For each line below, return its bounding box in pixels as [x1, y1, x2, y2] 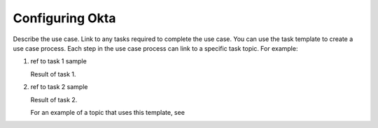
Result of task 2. [30, 95, 78, 104]
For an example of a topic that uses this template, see [30, 108, 185, 116]
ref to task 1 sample [30, 57, 87, 65]
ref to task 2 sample [30, 83, 88, 91]
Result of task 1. [30, 70, 76, 78]
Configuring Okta [13, 10, 116, 26]
